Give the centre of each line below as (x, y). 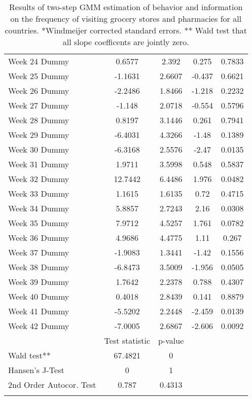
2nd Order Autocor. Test (52, 385)
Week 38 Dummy (39, 267)
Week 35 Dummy (39, 223)
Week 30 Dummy (39, 149)
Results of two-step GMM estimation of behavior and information (126, 7)
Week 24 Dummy (39, 61)
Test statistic (127, 340)
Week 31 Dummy (39, 164)
